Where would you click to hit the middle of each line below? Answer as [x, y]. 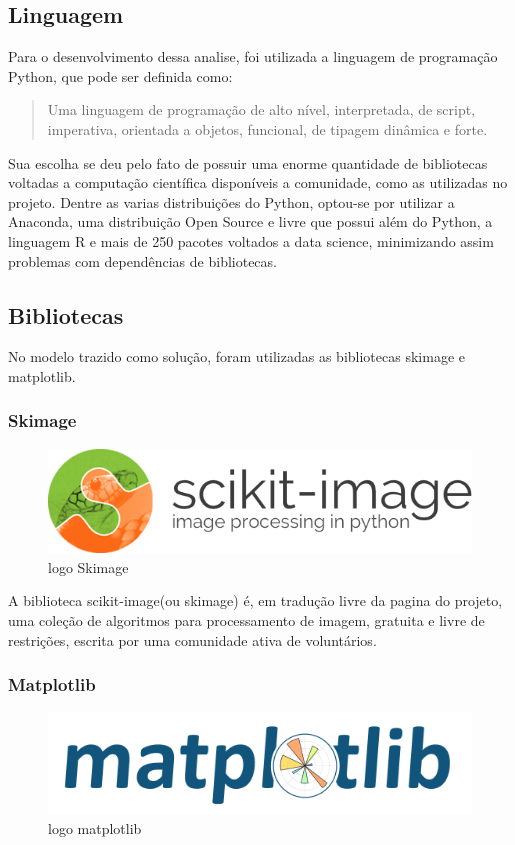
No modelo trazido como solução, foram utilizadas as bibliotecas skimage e [236, 356]
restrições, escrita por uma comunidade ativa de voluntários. [192, 639]
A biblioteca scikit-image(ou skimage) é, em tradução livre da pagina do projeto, [255, 600]
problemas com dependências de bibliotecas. [142, 260]
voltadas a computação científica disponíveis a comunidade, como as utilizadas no [258, 182]
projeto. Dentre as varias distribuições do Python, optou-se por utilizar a [231, 201]
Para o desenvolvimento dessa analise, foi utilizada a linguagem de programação [253, 56]
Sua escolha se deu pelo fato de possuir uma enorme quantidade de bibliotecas [248, 162]
